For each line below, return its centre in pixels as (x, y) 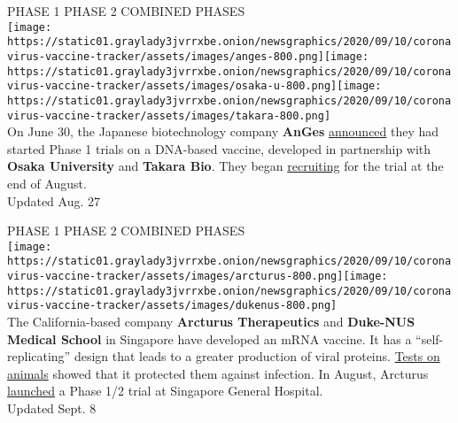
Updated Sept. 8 (52, 408)
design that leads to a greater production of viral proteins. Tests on (257, 356)
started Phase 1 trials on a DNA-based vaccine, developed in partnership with (219, 148)
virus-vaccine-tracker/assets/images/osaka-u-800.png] (172, 86)
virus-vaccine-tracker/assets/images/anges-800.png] (166, 56)
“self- (430, 338)
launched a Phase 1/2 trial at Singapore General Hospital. (165, 391)
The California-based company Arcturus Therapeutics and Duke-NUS (211, 322)
